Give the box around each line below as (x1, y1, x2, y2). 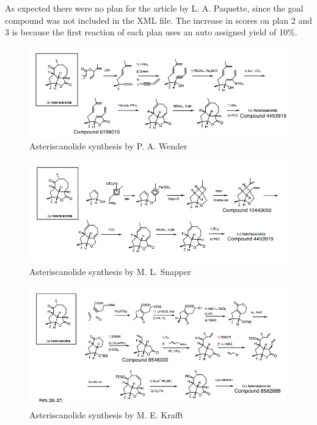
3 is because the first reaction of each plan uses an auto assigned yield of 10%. (5, 26, 297, 38)
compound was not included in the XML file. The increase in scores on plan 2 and (5, 13, 313, 26)
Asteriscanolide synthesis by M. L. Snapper (29, 265, 191, 277)
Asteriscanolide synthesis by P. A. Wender (29, 140, 188, 152)
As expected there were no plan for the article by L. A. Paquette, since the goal (5, 2, 304, 14)
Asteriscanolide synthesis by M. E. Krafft (29, 409, 184, 421)
